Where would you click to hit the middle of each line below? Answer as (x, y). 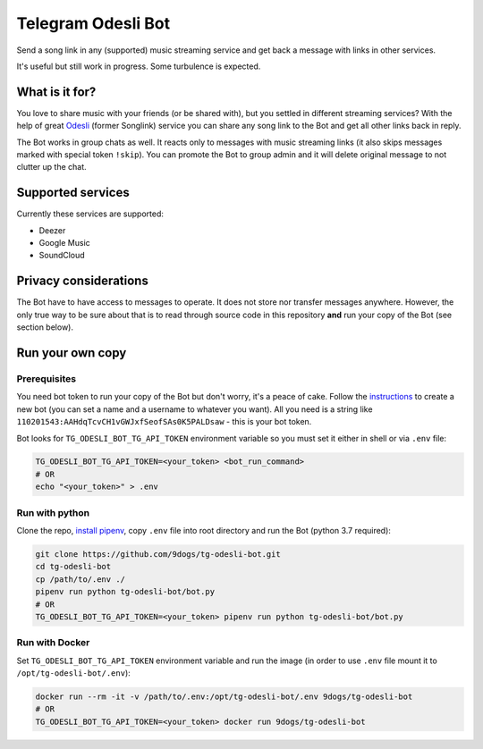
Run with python (53, 512)
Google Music (65, 243)
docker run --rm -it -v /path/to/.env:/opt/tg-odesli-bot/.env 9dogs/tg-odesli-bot (224, 697)
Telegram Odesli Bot (93, 23)
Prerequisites (46, 378)
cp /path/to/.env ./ (80, 579)
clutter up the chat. (51, 167)
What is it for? (56, 92)
